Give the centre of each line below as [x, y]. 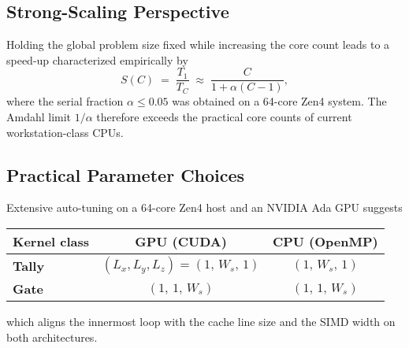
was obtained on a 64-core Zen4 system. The [279, 101]
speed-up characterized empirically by [97, 59]
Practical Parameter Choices [126, 174]
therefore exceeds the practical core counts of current [224, 117]
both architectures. [52, 337]
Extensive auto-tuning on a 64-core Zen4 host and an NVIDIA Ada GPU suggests [204, 207]
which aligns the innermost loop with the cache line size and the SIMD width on [201, 322]
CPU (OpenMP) [325, 242]
